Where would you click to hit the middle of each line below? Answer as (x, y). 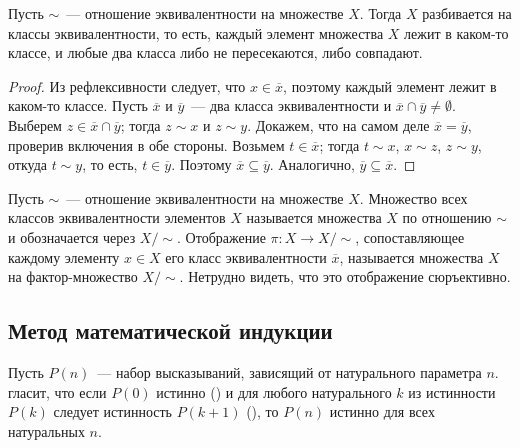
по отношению (447, 217)
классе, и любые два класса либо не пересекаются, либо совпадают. (215, 52)
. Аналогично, (312, 164)
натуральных (46, 430)
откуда (27, 164)
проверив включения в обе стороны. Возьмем (146, 144)
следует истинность (112, 411)
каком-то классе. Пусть (78, 105)
